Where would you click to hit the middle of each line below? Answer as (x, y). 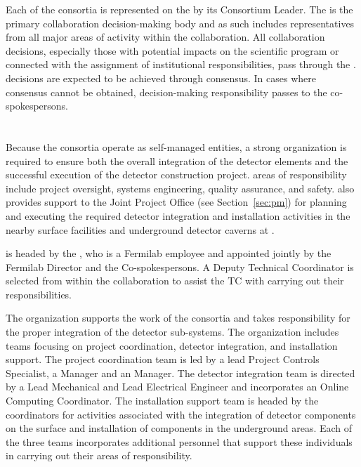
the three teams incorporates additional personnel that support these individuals (179, 441)
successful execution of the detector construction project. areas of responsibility (176, 175)
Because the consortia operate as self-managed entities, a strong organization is (176, 146)
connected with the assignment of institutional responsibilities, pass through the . (181, 64)
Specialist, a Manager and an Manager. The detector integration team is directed (180, 373)
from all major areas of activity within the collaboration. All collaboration (165, 37)
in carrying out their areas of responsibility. (99, 455)
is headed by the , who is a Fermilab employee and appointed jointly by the (169, 253)
